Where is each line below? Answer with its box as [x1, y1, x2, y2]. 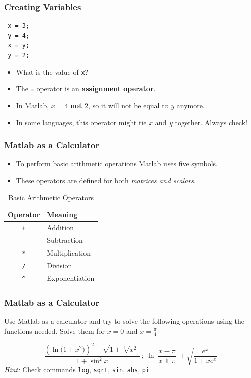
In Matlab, [16, 100, 49, 110]
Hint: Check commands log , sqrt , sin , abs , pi [4, 364, 150, 375]
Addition [47, 222, 74, 232]
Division [47, 260, 72, 270]
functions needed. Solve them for [4, 325, 105, 336]
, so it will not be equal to [88, 100, 169, 110]
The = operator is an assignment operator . [16, 83, 156, 94]
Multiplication [47, 247, 91, 258]
